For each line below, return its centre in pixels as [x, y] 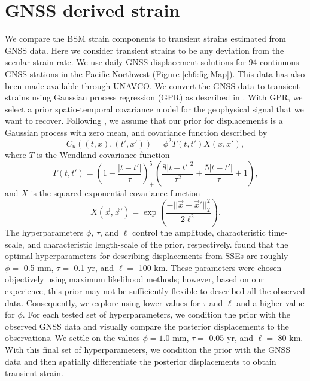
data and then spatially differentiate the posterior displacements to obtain [141, 361]
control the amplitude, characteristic [199, 232]
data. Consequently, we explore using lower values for [103, 302]
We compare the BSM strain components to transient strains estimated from [145, 39]
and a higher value [271, 302]
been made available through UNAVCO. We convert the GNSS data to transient [153, 85]
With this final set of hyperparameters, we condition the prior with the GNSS [148, 349]
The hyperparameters [44, 232]
